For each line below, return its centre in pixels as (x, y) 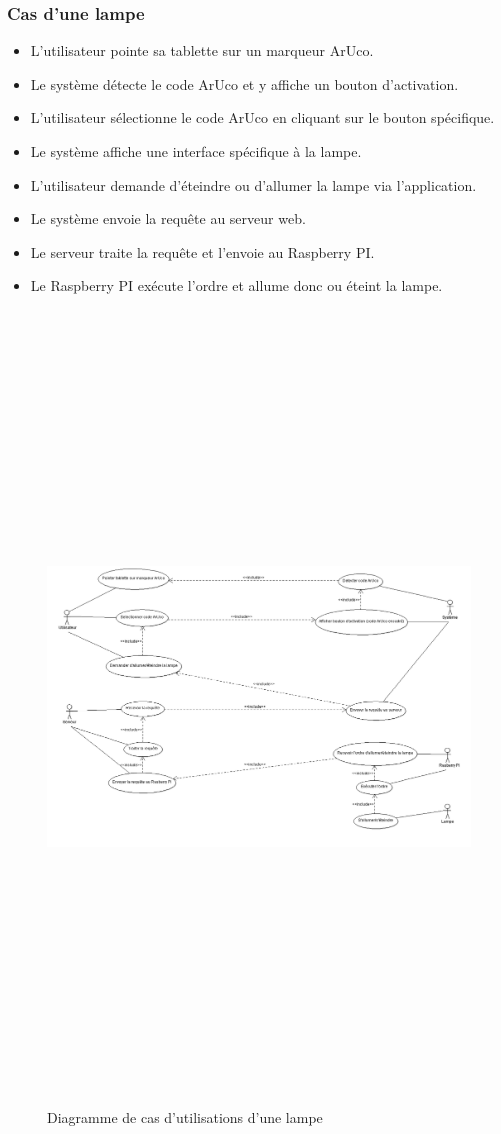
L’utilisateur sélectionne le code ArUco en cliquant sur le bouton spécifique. (262, 117)
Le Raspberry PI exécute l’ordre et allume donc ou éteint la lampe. (236, 285)
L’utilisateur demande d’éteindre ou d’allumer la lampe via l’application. (253, 184)
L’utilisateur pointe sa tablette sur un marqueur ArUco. (202, 50)
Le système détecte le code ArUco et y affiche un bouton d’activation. (244, 83)
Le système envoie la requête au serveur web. (168, 218)
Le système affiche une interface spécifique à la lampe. (196, 151)
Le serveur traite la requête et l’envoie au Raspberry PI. (202, 251)
